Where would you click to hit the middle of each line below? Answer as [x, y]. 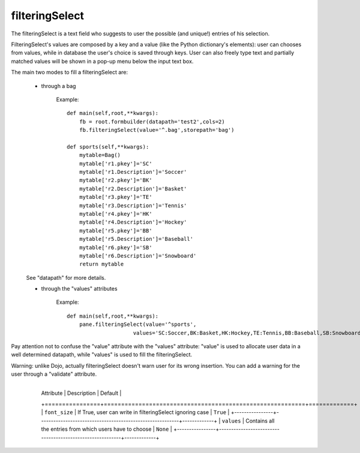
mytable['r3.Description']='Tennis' [133, 206]
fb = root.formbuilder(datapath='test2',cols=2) [152, 122]
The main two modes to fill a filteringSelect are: [70, 73]
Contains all [260, 421]
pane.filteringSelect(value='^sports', [138, 324]
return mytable [101, 264]
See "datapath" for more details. [66, 277]
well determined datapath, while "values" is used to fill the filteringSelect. [102, 355]
